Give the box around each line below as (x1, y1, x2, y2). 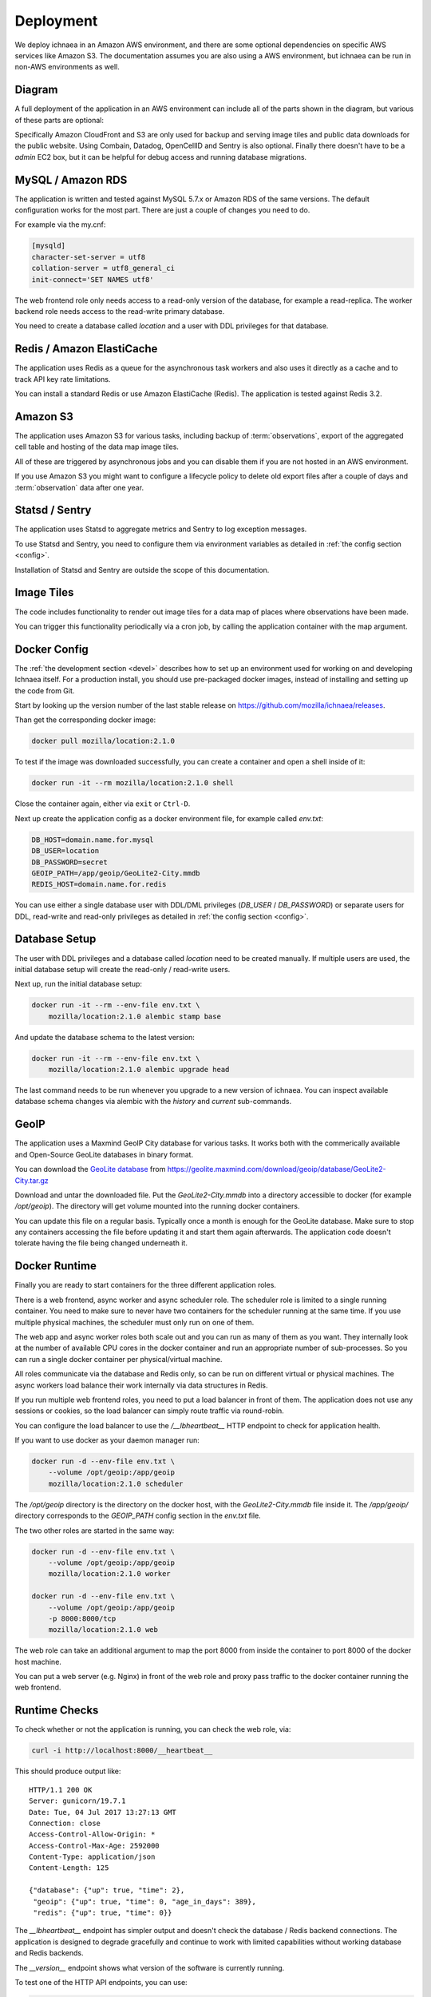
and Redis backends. (14, 1948, 84, 1958)
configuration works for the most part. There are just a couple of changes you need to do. (14, 205, 310, 215)
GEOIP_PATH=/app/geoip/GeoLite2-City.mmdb (31, 868, 200, 878)
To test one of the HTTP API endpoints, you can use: (14, 1978, 188, 1987)
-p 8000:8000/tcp (48, 1614, 117, 1623)
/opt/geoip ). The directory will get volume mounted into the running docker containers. (14, 1201, 300, 1211)
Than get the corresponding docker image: (14, 715, 156, 725)
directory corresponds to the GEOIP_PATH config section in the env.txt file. (14, 1511, 261, 1521)
